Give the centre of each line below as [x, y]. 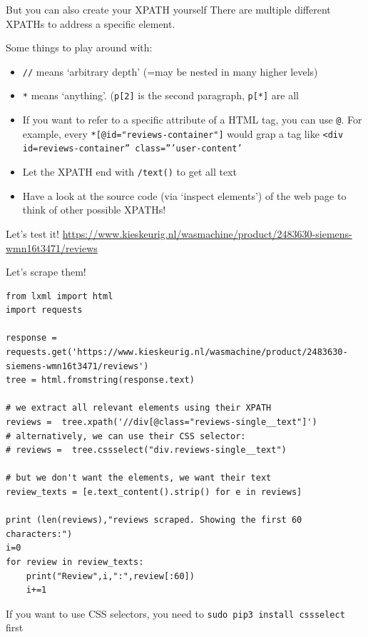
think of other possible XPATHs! [94, 210]
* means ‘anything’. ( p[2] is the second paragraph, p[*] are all [160, 95]
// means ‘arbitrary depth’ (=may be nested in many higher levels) [170, 71]
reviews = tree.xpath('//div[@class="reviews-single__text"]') [162, 422]
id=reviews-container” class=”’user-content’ [132, 149]
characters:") [39, 534]
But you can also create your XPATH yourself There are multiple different [168, 9]
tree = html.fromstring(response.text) [100, 380]
